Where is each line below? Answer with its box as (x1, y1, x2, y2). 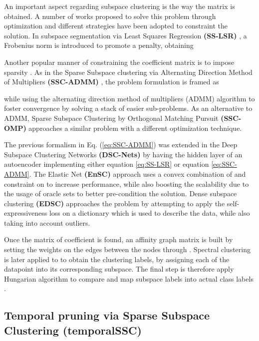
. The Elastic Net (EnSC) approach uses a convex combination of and (29, 168, 246, 179)
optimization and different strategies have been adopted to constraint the (4, 20, 228, 31)
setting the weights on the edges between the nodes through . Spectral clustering (4, 244, 251, 255)
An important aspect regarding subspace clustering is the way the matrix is (4, 1, 235, 11)
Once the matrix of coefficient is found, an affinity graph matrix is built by (4, 234, 233, 245)
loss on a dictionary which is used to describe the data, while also (49, 208, 250, 218)
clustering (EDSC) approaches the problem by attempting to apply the (4, 198, 225, 208)
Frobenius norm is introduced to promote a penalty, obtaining (4, 40, 194, 50)
